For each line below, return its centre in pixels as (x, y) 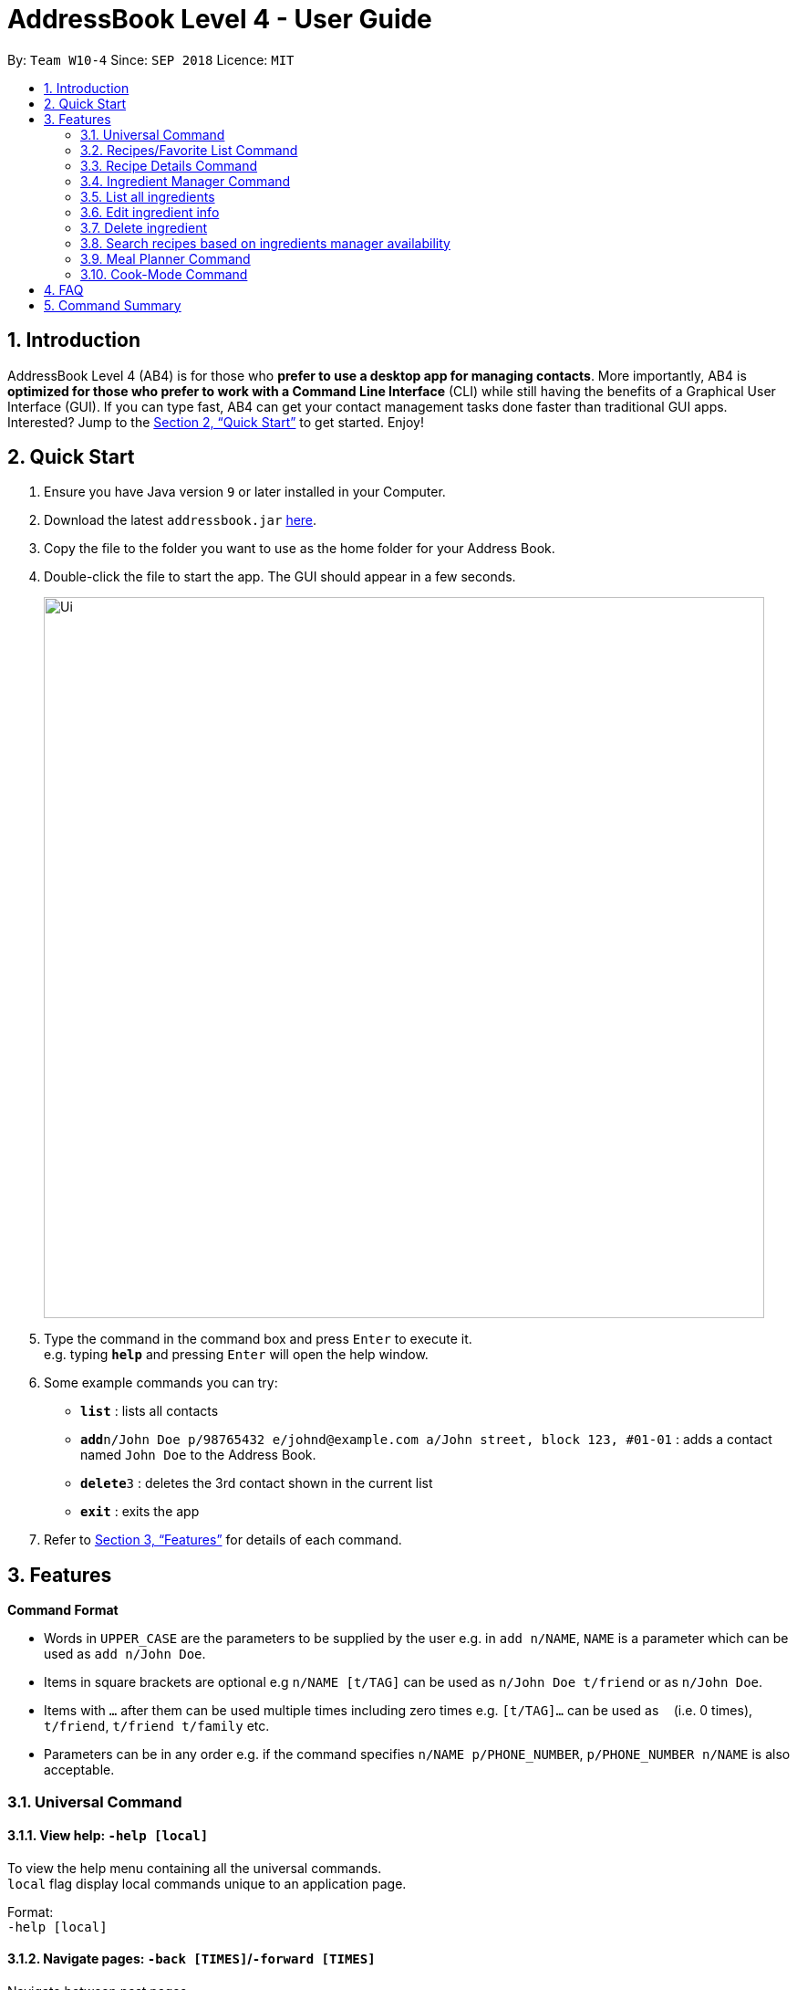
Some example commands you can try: (161, 1383)
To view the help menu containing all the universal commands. (195, 1868)
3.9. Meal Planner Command (166, 258)
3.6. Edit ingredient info (150, 212)
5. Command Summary (113, 305)
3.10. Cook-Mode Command (164, 274)
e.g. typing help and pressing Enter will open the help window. (236, 1355)
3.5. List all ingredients (148, 196)
